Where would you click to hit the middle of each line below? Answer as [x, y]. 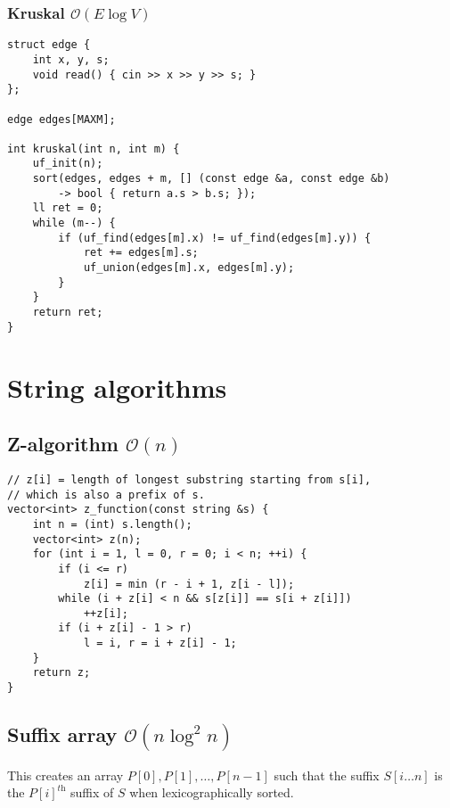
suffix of [92, 792]
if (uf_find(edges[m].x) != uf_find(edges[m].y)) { [215, 238]
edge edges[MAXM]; [61, 119]
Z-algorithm [63, 444]
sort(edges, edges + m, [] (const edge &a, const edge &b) [211, 179]
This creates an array [65, 775]
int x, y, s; [71, 59]
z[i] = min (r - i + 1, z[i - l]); [189, 584]
